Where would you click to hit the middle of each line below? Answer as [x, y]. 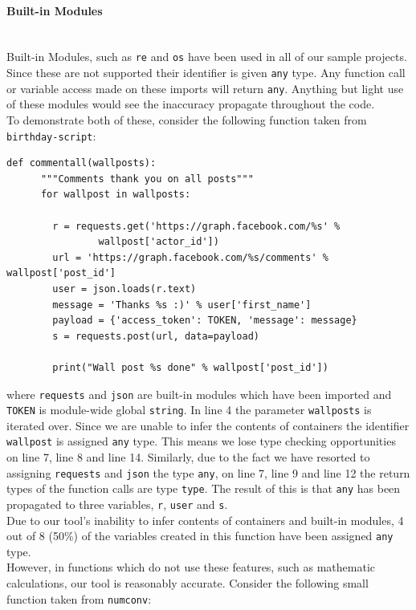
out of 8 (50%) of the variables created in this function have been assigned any [200, 536]
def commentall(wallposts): [82, 163]
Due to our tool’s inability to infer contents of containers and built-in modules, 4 [205, 520]
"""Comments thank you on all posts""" [147, 179]
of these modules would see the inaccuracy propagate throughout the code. [191, 104]
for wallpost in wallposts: [116, 195]
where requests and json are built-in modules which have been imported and [199, 394]
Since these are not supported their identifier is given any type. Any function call [206, 73]
